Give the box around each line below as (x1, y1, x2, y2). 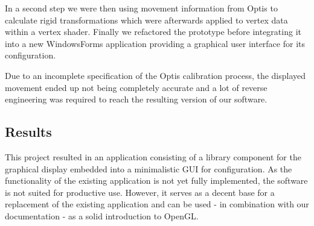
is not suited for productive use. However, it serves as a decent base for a (5, 186, 275, 198)
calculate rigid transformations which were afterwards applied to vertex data (5, 13, 288, 26)
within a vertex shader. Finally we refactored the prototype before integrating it (5, 25, 301, 38)
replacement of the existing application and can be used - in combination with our (5, 198, 309, 210)
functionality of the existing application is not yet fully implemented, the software (5, 174, 308, 187)
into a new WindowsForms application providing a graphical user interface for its (5, 37, 305, 49)
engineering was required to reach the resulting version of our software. (5, 93, 268, 105)
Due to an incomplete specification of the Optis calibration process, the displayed (5, 69, 306, 81)
